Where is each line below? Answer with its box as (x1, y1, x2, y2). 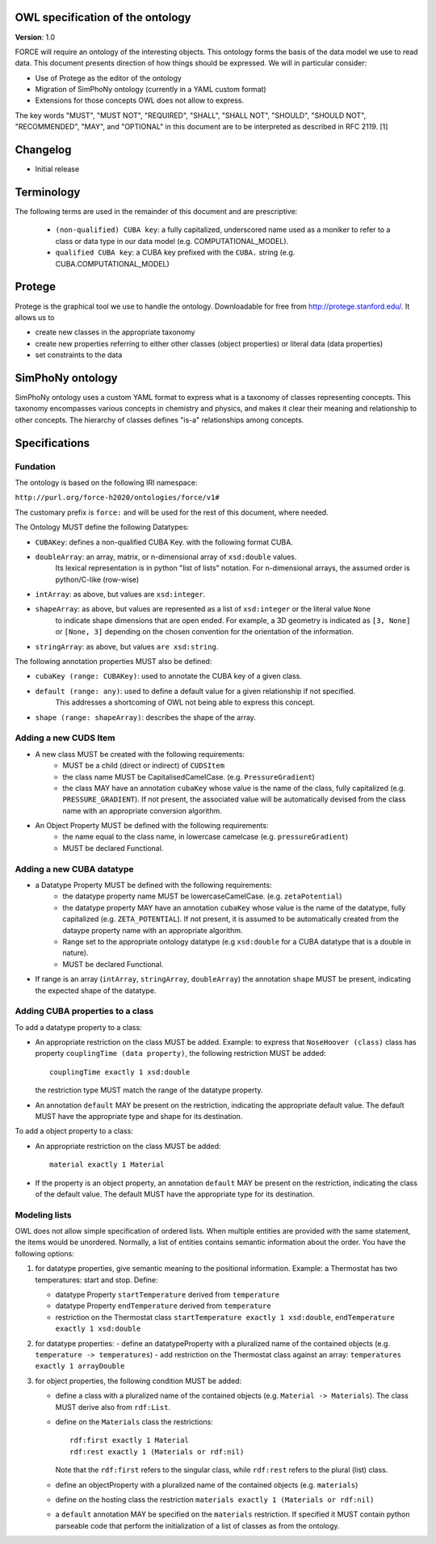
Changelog (15, 143, 72, 157)
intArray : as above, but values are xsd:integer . (35, 590, 206, 600)
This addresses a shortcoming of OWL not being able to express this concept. (55, 697, 315, 707)
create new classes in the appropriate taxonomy (35, 327, 195, 337)
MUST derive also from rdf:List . (55, 1402, 171, 1411)
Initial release (35, 164, 80, 174)
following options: (15, 1248, 74, 1258)
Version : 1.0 (15, 32, 56, 42)
